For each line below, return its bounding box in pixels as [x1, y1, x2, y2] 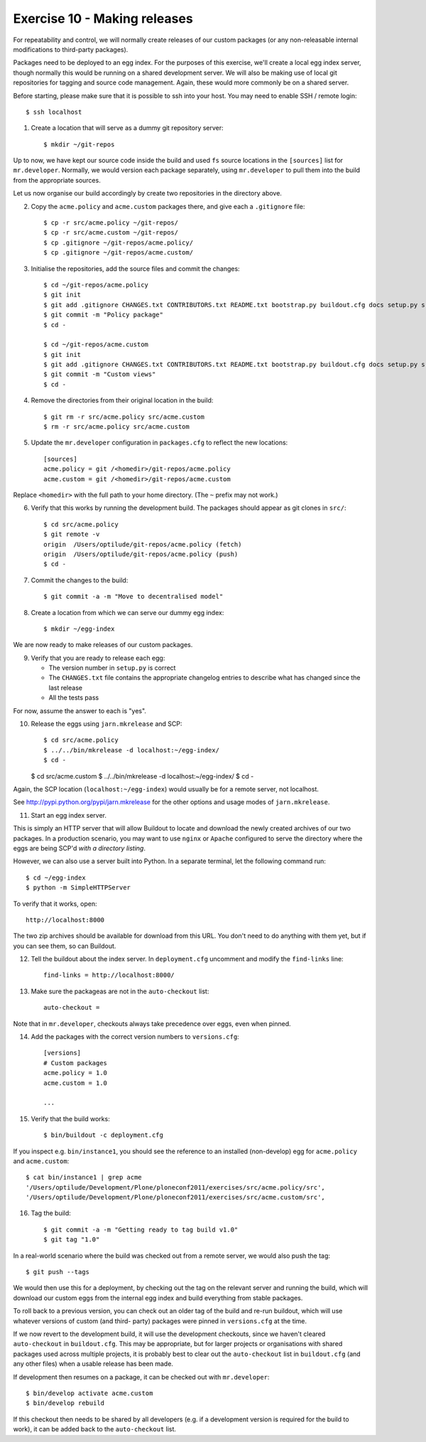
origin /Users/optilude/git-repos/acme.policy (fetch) [43, 540, 242, 548]
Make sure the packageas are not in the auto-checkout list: [31, 987, 209, 995]
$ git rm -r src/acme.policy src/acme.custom [43, 412, 205, 421]
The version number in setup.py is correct [48, 663, 176, 672]
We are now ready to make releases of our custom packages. [13, 641, 193, 649]
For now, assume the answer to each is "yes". [13, 706, 147, 715]
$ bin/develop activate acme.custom [26, 1389, 153, 1397]
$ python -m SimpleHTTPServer [26, 884, 131, 892]
